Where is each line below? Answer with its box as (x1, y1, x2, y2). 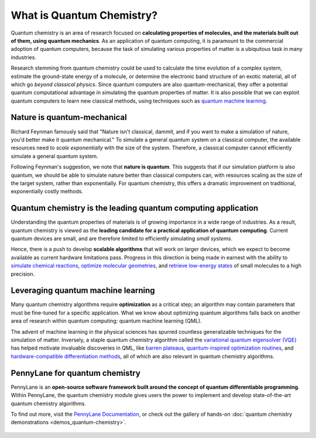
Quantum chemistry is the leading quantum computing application (11, 203, 259, 213)
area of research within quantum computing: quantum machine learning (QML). (11, 317, 202, 324)
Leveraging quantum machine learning (11, 286, 155, 296)
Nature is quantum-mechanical (11, 112, 127, 122)
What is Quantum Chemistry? (11, 9, 158, 22)
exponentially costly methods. (11, 188, 83, 195)
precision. (11, 270, 35, 278)
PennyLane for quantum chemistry (11, 368, 140, 378)
